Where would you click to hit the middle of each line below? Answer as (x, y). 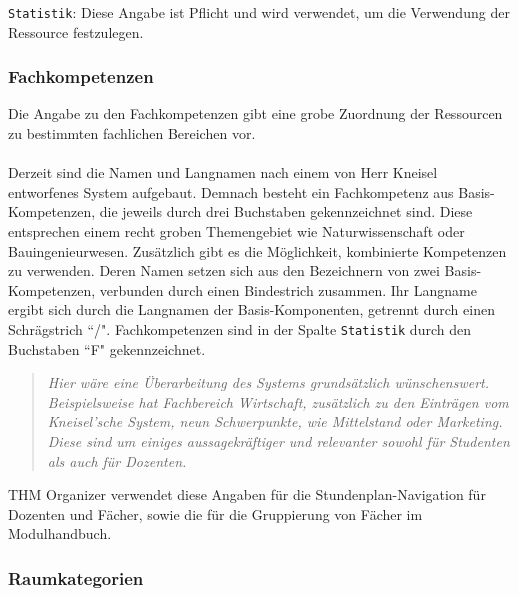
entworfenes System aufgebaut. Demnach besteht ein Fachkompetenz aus (231, 191)
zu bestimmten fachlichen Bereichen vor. (132, 133)
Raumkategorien (76, 577)
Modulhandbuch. (60, 533)
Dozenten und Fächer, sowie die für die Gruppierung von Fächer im (215, 513)
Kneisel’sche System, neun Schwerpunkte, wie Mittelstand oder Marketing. (275, 421)
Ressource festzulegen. (76, 31)
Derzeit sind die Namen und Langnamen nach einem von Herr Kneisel (223, 172)
